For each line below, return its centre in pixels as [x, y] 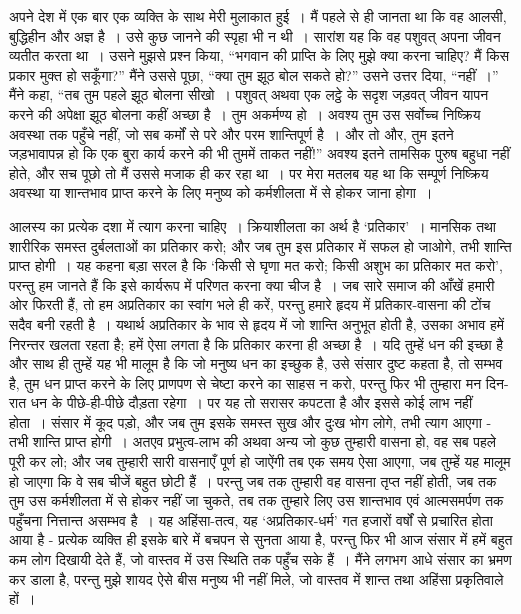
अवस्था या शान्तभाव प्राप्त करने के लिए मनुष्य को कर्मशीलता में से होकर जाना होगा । [221, 192]
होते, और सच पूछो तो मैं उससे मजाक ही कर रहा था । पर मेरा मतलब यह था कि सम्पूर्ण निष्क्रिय [249, 172]
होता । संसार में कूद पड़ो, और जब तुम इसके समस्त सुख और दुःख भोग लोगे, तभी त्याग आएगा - [250, 421]
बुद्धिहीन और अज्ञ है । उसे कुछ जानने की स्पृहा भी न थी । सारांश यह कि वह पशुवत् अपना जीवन [255, 35]
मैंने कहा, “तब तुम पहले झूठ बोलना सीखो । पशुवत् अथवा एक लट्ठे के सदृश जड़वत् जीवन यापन [249, 94]
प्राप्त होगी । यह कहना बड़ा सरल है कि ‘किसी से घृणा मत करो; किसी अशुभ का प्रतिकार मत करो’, [256, 265]
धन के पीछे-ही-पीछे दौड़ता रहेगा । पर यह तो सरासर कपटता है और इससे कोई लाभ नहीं [251, 402]
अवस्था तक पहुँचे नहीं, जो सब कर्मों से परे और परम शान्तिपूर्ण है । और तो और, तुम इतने [231, 133]
